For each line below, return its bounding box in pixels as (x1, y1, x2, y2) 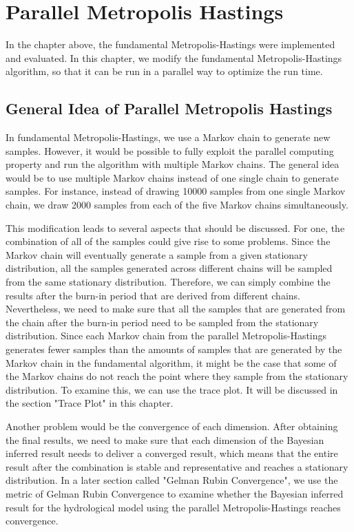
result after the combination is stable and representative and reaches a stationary (6, 459, 348, 474)
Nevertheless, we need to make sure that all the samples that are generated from (6, 301, 346, 316)
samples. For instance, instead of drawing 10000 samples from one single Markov (6, 184, 346, 198)
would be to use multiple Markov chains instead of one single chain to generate (6, 170, 339, 184)
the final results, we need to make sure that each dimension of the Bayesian (6, 432, 324, 447)
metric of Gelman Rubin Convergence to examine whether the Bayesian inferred (6, 486, 344, 500)
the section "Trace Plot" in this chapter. (6, 396, 174, 410)
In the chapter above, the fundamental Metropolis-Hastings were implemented (6, 37, 335, 52)
